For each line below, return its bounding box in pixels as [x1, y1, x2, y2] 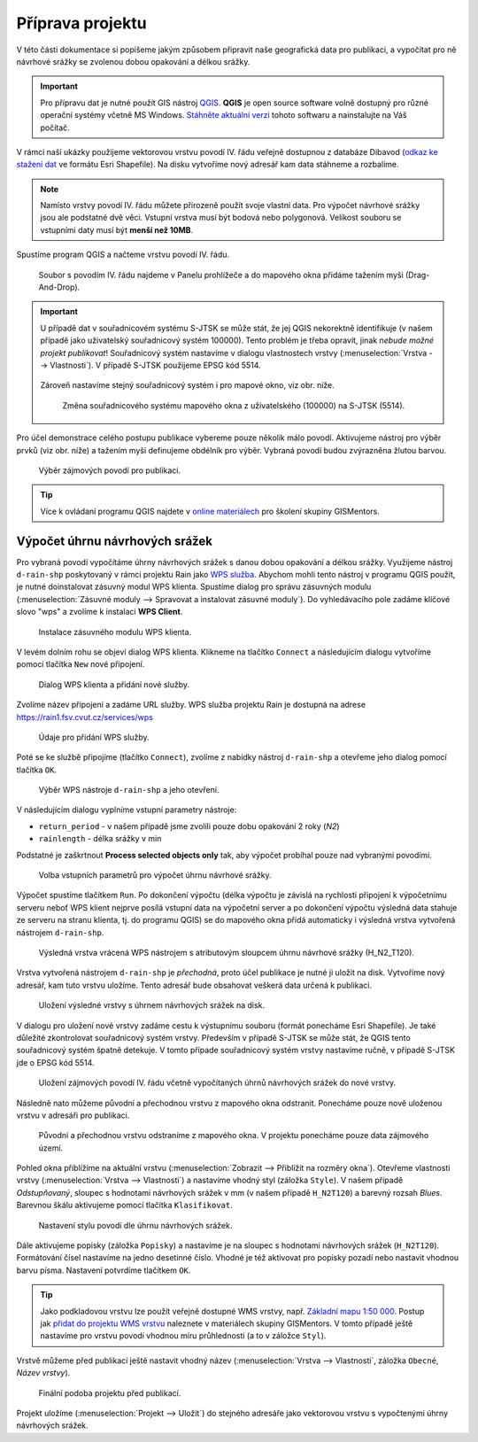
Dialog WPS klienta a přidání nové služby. [38, 678, 190, 690]
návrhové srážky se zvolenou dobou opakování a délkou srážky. [16, 56, 251, 66]
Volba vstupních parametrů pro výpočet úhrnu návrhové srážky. [38, 870, 272, 880]
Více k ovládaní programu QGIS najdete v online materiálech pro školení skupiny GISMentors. [40, 506, 380, 516]
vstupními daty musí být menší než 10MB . [40, 224, 194, 235]
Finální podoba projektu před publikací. [38, 1387, 181, 1399]
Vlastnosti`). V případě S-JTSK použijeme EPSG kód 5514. [50, 360, 261, 370]
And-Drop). [38, 282, 81, 292]
